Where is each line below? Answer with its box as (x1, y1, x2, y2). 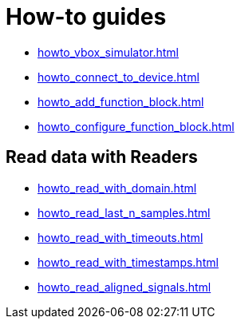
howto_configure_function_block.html (38, 119, 235, 133)
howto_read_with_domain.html (38, 180, 197, 195)
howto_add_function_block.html (38, 94, 204, 109)
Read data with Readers (6, 147, 198, 168)
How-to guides (6, 3, 167, 30)
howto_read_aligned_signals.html (38, 279, 211, 294)
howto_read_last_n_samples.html (38, 205, 211, 220)
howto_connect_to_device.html (38, 69, 200, 84)
